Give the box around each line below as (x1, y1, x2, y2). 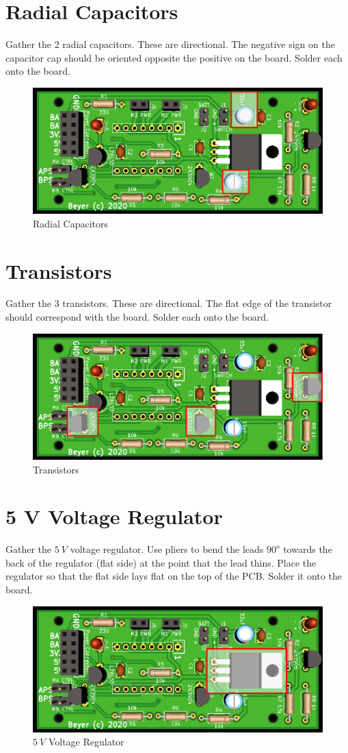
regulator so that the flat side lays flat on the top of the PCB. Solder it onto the (5, 569, 342, 583)
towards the (283, 542, 332, 556)
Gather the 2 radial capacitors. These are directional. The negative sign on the (5, 37, 335, 51)
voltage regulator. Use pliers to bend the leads (70, 542, 264, 556)
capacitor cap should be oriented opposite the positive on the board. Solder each (5, 50, 343, 64)
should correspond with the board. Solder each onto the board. (5, 310, 269, 324)
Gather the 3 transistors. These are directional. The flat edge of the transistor (5, 296, 332, 310)
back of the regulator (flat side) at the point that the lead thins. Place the (5, 555, 317, 569)
